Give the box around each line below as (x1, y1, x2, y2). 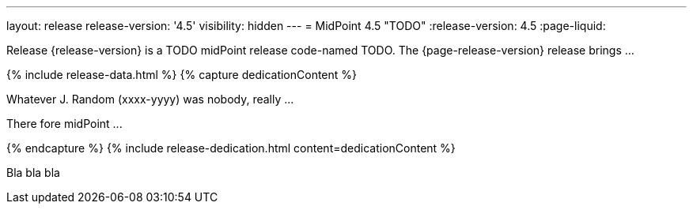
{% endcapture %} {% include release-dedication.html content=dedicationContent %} (6, 141, 456, 155)
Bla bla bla (6, 166, 60, 179)
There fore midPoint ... (6, 117, 123, 130)
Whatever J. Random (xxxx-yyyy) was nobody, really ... (6, 92, 294, 106)
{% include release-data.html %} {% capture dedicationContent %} (6, 68, 358, 81)
